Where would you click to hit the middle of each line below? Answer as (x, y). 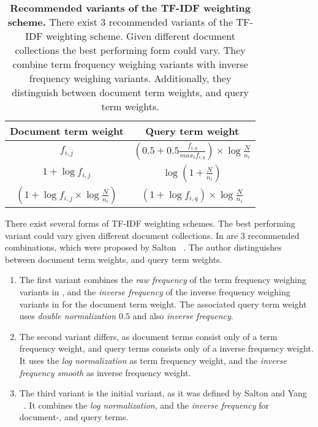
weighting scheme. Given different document (141, 36)
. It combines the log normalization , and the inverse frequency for (146, 405)
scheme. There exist (53, 22)
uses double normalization (68, 316)
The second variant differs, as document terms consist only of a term (148, 336)
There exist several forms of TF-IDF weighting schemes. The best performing (150, 223)
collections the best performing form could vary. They (130, 50)
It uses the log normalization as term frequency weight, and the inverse (153, 360)
